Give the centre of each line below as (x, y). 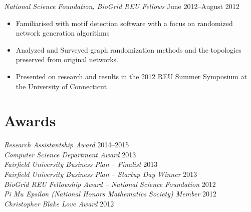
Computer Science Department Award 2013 (70, 154)
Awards (30, 121)
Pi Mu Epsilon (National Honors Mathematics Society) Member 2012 (110, 194)
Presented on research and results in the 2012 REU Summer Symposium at (131, 76)
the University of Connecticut (61, 86)
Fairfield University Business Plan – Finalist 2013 (81, 164)
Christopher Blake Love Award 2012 (59, 203)
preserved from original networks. (67, 59)
